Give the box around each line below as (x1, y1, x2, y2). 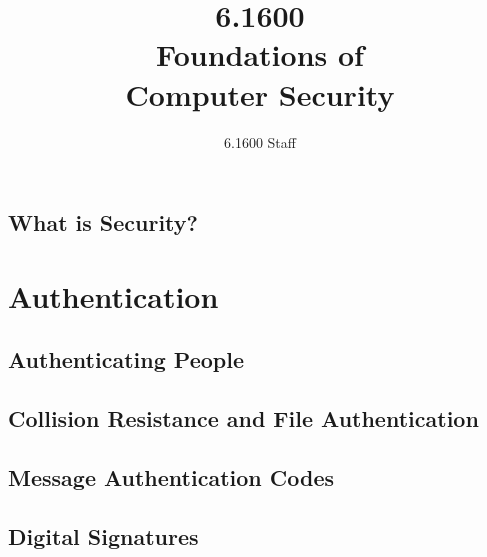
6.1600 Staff (224, 131, 296, 152)
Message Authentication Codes (8, 461, 335, 492)
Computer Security (125, 73, 395, 114)
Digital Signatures (8, 520, 199, 551)
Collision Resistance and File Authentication (8, 403, 479, 434)
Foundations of (156, 34, 364, 75)
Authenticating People (8, 344, 244, 375)
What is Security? (8, 207, 198, 238)
